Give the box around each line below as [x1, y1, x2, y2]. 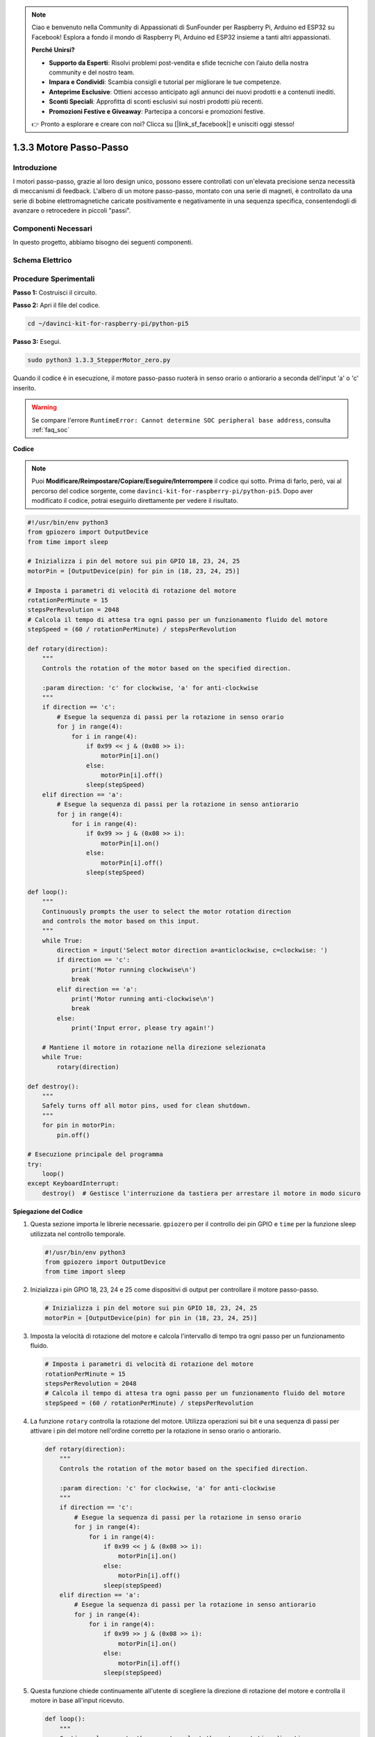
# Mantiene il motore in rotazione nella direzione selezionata [42, 1044, 266, 1051]
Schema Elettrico [12, 256, 72, 265]
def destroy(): [27, 1082, 79, 1090]
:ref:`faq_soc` [31, 425, 70, 434]
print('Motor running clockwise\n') [71, 966, 197, 973]
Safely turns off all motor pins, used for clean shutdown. [42, 1102, 251, 1110]
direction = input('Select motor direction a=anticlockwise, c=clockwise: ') [56, 946, 328, 955]
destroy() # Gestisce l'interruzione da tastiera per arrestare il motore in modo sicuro [42, 1189, 361, 1197]
